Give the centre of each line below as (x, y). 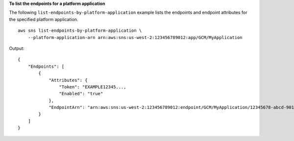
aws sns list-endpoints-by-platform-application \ (80, 31)
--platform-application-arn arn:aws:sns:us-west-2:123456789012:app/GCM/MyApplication (135, 37)
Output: (17, 48)
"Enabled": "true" (81, 94)
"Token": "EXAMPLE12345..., (93, 87)
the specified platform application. (44, 19)
